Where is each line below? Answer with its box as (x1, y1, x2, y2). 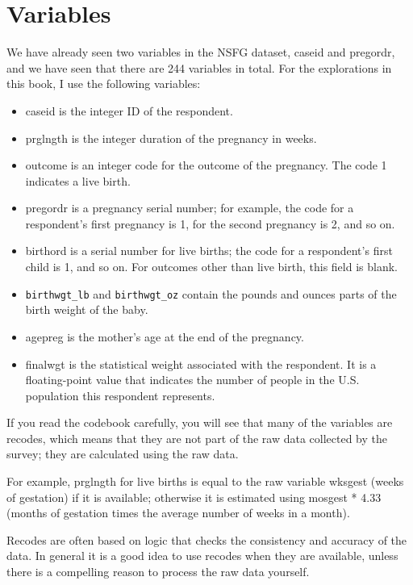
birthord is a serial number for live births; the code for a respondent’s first (25, 242, 393, 259)
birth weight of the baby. (25, 301, 148, 318)
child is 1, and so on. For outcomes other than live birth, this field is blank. (25, 258, 398, 275)
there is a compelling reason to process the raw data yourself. (6, 563, 310, 580)
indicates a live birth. (25, 172, 131, 189)
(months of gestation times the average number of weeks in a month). (6, 504, 350, 521)
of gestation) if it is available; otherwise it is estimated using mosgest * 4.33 (6, 488, 382, 505)
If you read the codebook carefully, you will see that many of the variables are (6, 414, 393, 431)
